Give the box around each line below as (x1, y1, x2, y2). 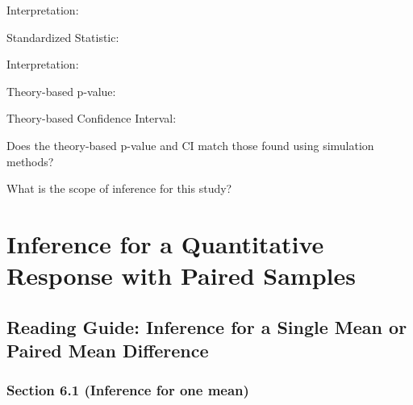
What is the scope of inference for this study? (6, 180, 232, 197)
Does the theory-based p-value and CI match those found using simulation (6, 136, 374, 153)
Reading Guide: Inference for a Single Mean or (6, 314, 407, 339)
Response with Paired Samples (6, 259, 356, 292)
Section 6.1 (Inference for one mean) (6, 380, 249, 400)
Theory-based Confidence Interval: (6, 110, 177, 127)
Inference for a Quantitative (6, 227, 324, 260)
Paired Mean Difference (6, 338, 209, 363)
